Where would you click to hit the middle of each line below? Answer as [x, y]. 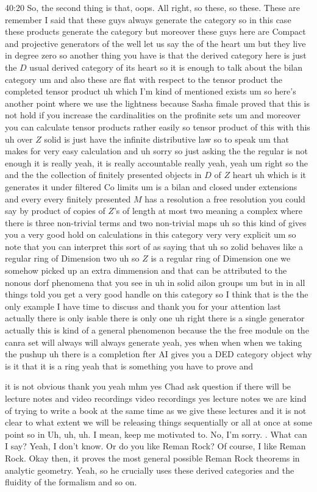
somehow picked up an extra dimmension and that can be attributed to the [146, 270]
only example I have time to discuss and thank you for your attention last [143, 306]
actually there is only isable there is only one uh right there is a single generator [155, 318]
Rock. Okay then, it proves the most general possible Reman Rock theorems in [152, 458]
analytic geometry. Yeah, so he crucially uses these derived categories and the [150, 470]
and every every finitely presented [68, 198]
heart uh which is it [269, 175]
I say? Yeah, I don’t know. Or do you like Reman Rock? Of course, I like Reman [155, 446]
